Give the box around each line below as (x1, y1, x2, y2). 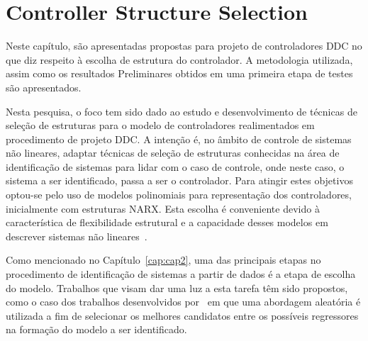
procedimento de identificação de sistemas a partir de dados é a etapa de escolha (6, 267, 356, 281)
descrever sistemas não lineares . (6, 228, 147, 243)
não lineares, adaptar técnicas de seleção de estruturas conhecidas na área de (6, 145, 340, 160)
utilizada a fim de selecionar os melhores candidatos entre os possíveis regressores (6, 308, 359, 323)
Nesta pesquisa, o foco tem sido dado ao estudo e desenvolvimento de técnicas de (6, 104, 357, 118)
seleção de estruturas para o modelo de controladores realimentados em (6, 118, 315, 133)
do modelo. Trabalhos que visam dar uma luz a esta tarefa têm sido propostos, (6, 280, 348, 295)
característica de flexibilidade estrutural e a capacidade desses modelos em (6, 215, 328, 230)
